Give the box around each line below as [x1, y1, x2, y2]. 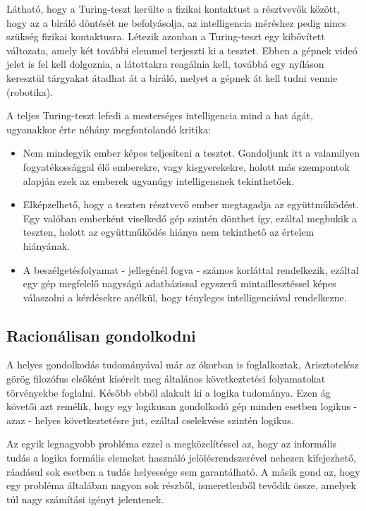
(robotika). [6, 84, 54, 99]
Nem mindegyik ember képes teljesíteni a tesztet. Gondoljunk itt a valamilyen [23, 145, 360, 160]
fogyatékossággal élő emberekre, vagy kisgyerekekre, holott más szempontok [23, 159, 350, 174]
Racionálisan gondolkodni [6, 324, 196, 346]
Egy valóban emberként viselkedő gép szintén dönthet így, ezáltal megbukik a [23, 210, 358, 225]
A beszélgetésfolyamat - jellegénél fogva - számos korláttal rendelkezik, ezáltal [23, 262, 359, 277]
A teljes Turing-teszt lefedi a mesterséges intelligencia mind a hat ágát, [6, 108, 313, 123]
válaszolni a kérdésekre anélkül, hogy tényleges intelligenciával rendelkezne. [23, 289, 347, 304]
